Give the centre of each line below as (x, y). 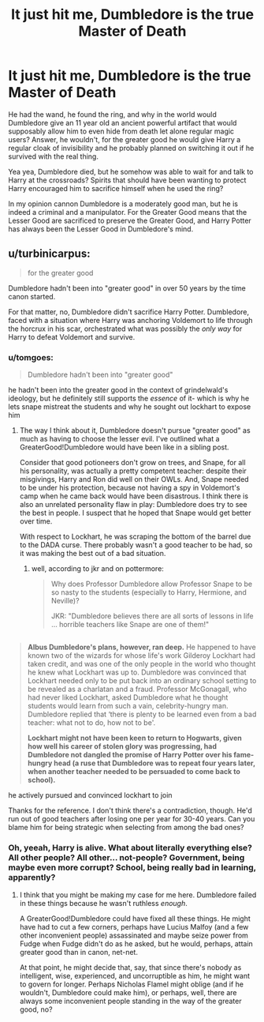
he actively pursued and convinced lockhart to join (90, 795)
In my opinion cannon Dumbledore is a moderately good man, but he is (123, 204)
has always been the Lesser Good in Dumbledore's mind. (101, 229)
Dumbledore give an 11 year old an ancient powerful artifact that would (123, 122)
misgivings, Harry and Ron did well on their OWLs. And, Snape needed (134, 479)
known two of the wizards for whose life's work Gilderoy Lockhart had (141, 656)
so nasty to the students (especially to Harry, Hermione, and (149, 592)
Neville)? (65, 601)
